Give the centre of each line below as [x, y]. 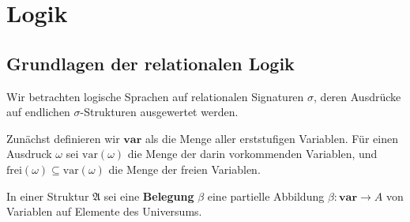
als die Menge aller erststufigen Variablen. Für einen [271, 138]
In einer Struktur [48, 196]
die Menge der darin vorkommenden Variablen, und [252, 154]
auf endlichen [38, 112]
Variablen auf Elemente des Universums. [104, 211]
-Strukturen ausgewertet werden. [159, 112]
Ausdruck [29, 154]
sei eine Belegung [149, 196]
